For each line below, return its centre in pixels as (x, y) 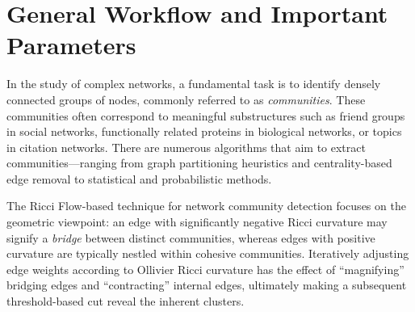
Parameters (71, 45)
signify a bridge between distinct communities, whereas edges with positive (191, 237)
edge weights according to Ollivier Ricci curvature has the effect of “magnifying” (205, 269)
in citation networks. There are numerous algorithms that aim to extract (186, 147)
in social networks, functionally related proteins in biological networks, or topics (204, 131)
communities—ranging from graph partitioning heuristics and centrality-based (199, 163)
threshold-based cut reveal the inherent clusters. (126, 301)
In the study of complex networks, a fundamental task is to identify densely (194, 84)
